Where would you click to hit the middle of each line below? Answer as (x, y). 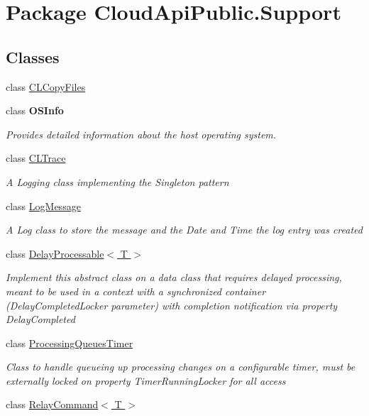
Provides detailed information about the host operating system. (141, 134)
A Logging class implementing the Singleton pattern (117, 181)
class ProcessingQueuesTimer (70, 343)
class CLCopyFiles (46, 86)
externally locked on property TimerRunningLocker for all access (146, 380)
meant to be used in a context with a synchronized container (136, 291)
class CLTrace (36, 158)
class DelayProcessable (55, 253)
